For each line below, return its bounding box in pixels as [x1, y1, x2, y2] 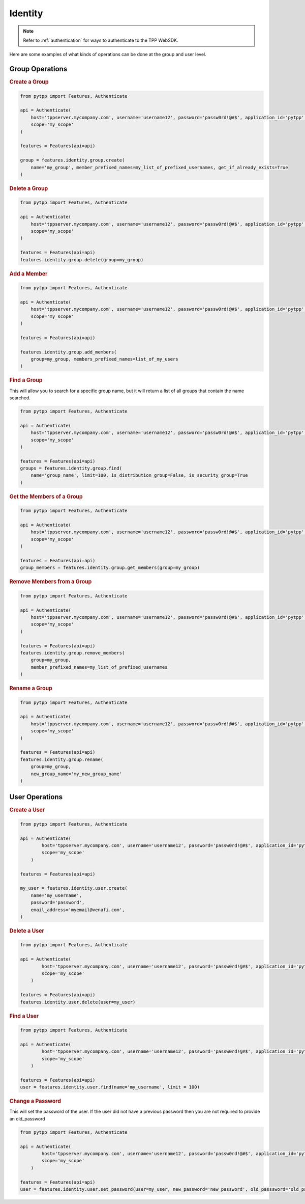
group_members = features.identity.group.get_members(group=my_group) [20, 565, 200, 570]
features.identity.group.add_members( [20, 349, 117, 355]
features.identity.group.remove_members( [20, 650, 125, 656]
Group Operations [9, 65, 68, 73]
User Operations [9, 792, 63, 802]
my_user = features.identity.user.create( [20, 885, 128, 891]
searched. [9, 395, 30, 401]
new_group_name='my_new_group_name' [30, 771, 122, 777]
